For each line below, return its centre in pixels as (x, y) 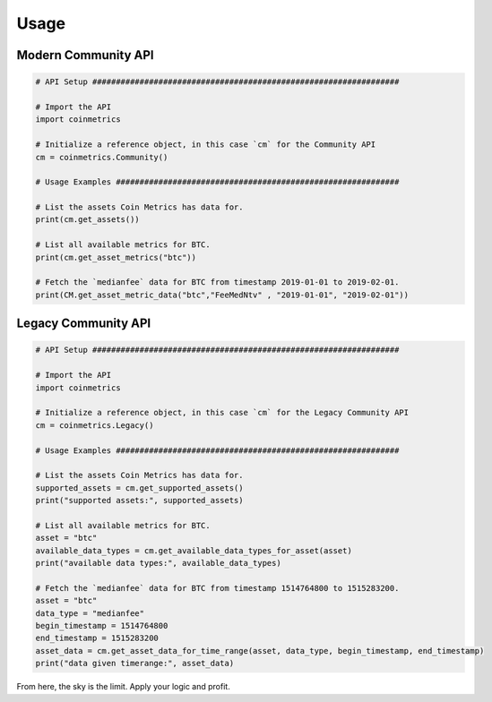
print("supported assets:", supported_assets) (139, 501)
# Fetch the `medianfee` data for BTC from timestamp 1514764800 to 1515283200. (217, 588)
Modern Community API (85, 55)
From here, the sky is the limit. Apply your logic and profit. (123, 687)
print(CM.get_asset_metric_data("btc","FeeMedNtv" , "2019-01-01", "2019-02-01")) (222, 295)
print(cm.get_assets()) (88, 220)
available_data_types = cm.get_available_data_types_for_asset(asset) (194, 550)
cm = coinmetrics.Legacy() (95, 425)
